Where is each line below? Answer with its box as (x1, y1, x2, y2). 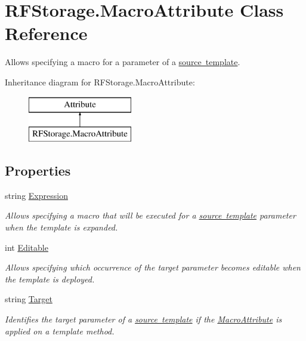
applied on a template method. (5, 324, 115, 337)
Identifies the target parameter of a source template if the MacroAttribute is (5, 313, 282, 325)
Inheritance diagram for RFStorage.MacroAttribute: (5, 75, 195, 88)
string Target (5, 293, 52, 305)
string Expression (5, 189, 68, 201)
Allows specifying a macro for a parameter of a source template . (5, 56, 240, 68)
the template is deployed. (5, 272, 95, 285)
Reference (5, 21, 88, 45)
